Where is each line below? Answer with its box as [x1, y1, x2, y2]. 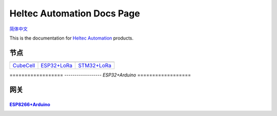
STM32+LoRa [77, 62, 111, 69]
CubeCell [12, 62, 35, 69]
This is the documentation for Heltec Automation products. [9, 35, 134, 41]
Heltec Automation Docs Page [9, 8, 141, 19]
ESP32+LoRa [41, 62, 73, 69]
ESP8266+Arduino [9, 101, 51, 107]
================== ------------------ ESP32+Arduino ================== [9, 72, 191, 78]
